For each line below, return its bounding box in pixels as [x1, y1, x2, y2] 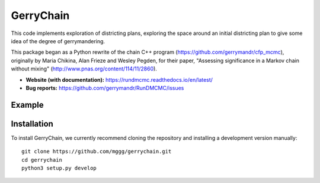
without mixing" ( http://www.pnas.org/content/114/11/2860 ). [11, 65, 157, 72]
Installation [11, 118, 53, 129]
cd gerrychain [21, 156, 62, 163]
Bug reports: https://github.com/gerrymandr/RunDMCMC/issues [25, 84, 184, 91]
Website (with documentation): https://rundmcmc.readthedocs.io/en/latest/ [25, 76, 213, 83]
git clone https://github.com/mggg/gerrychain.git [21, 148, 172, 155]
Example [11, 99, 44, 110]
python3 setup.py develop [21, 165, 97, 171]
